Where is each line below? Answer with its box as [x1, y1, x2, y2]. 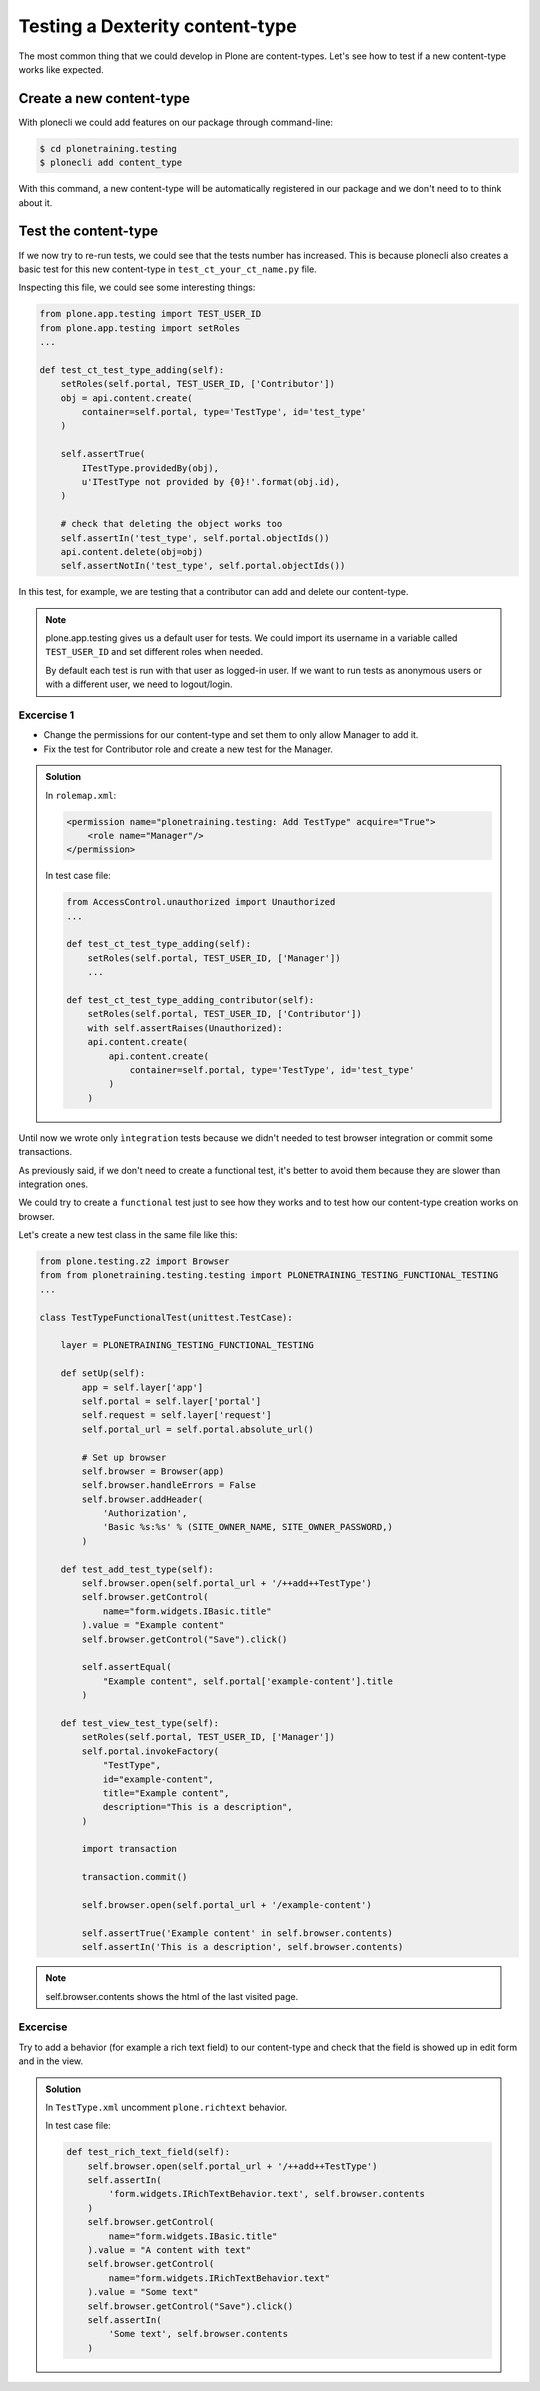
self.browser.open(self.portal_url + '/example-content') [81, 1900, 372, 1911]
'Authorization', [102, 1508, 188, 1519]
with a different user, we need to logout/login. [45, 678, 234, 690]
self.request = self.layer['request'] [81, 1410, 272, 1421]
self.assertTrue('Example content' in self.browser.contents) [81, 1927, 394, 1939]
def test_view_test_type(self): [60, 1717, 220, 1729]
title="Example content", [102, 1787, 230, 1799]
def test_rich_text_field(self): [66, 2146, 230, 2158]
